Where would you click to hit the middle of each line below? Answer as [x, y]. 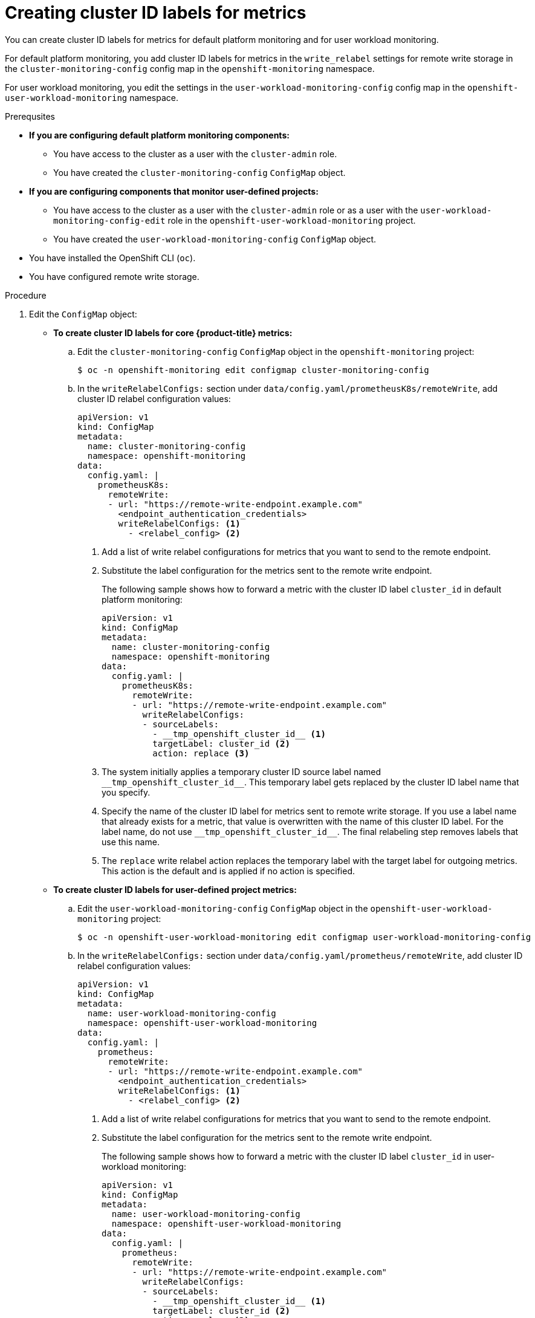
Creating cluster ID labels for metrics [156, 13]
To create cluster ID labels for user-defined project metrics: [175, 889]
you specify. [126, 792]
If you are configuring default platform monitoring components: [159, 135]
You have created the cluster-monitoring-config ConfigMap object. [199, 172]
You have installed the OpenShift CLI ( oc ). [112, 258]
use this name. [131, 842]
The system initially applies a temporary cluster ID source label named [242, 771]
